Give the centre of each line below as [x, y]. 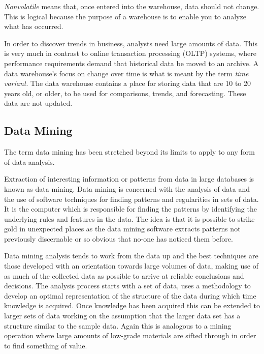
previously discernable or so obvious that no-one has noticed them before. [119, 238]
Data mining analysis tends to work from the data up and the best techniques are [131, 256]
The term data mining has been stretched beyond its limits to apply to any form [129, 152]
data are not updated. [38, 103]
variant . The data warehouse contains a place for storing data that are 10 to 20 [128, 83]
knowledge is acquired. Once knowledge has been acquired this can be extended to [132, 305]
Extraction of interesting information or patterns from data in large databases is [129, 179]
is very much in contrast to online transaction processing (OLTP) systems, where [130, 53]
